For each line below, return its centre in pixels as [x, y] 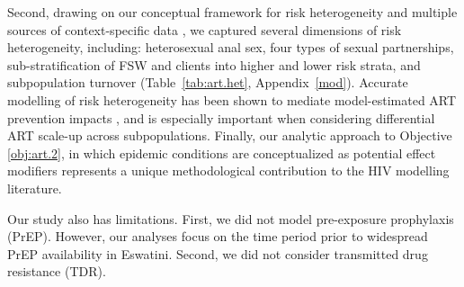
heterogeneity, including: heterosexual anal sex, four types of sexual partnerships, [231, 47]
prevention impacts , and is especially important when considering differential [221, 117]
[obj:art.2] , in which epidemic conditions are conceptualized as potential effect [222, 152]
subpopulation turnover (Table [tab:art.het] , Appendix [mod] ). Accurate [208, 82]
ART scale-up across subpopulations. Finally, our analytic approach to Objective [230, 135]
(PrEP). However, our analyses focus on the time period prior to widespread [218, 236]
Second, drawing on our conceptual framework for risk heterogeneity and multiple [232, 12]
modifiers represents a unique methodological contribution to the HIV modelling [228, 170]
